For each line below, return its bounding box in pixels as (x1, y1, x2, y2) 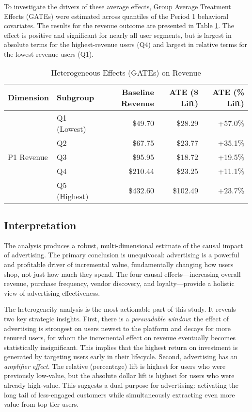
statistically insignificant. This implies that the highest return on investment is (4, 342, 238, 352)
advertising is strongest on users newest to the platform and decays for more (4, 323, 231, 333)
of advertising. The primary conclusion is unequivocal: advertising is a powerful (4, 250, 239, 260)
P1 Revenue (8, 151, 48, 162)
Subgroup (57, 92, 94, 103)
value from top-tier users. (4, 399, 79, 409)
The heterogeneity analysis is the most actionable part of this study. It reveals (4, 304, 236, 314)
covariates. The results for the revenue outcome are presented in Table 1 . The (4, 20, 234, 31)
